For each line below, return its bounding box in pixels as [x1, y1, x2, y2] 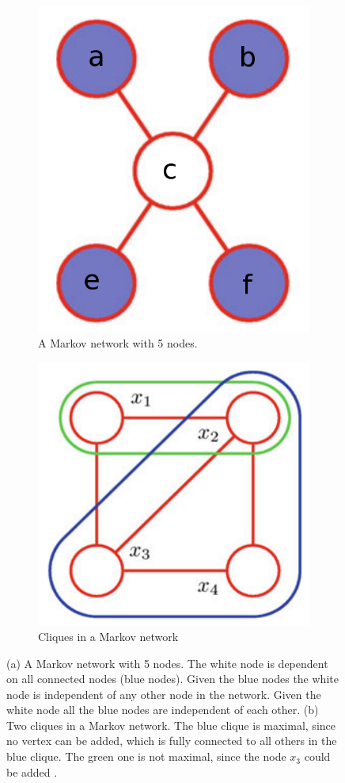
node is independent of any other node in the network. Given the [6, 685, 321, 702]
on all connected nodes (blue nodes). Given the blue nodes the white [6, 670, 339, 687]
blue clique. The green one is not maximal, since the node [6, 748, 286, 765]
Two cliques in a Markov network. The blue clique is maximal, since [6, 716, 336, 733]
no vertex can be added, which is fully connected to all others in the [6, 732, 337, 749]
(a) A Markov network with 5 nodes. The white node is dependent [6, 654, 328, 671]
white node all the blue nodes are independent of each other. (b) [6, 701, 319, 718]
